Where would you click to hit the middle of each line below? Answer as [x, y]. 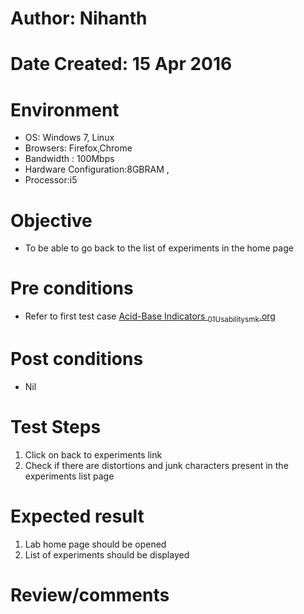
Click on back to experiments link [93, 454]
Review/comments [90, 594]
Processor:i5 [51, 180]
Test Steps [56, 427]
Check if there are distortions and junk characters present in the [156, 465]
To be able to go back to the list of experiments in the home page [159, 248]
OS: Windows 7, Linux [69, 138]
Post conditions [77, 359]
